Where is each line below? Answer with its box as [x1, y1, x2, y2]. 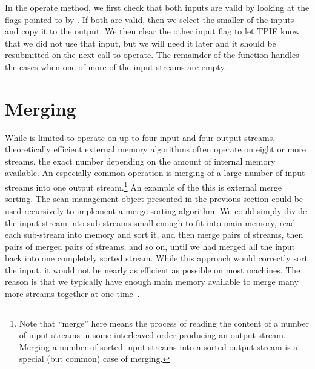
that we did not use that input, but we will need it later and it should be [5, 36, 276, 49]
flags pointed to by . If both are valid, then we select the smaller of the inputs [5, 13, 294, 25]
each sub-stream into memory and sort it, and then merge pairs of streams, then [5, 228, 303, 241]
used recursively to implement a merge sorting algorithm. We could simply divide [5, 204, 307, 217]
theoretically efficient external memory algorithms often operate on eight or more [5, 143, 306, 155]
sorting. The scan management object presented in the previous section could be [5, 192, 303, 205]
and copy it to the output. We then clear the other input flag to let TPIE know [5, 25, 300, 38]
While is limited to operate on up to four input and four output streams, [5, 131, 276, 143]
